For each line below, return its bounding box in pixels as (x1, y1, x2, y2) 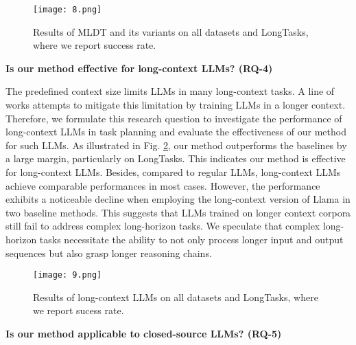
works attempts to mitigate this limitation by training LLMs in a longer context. (5, 98, 346, 112)
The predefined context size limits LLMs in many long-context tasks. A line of (5, 84, 335, 98)
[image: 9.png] (33, 270, 102, 280)
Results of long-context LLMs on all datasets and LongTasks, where (33, 289, 318, 304)
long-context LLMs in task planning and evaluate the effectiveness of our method (5, 124, 346, 139)
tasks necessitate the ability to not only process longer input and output (39, 232, 344, 246)
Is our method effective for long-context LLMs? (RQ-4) (5, 60, 273, 75)
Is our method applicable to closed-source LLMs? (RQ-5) (5, 326, 282, 340)
